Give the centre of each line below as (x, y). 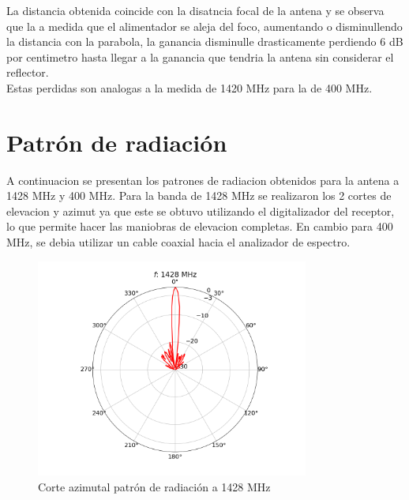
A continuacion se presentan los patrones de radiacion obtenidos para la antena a (203, 180)
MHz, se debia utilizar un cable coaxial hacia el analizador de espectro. (178, 242)
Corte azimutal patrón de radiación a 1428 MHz (154, 486)
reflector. (28, 72)
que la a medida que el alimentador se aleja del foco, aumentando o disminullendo (204, 26)
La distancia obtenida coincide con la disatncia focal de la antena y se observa (195, 10)
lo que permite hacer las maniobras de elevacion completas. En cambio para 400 (200, 226)
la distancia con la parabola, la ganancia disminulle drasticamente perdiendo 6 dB (205, 41)
